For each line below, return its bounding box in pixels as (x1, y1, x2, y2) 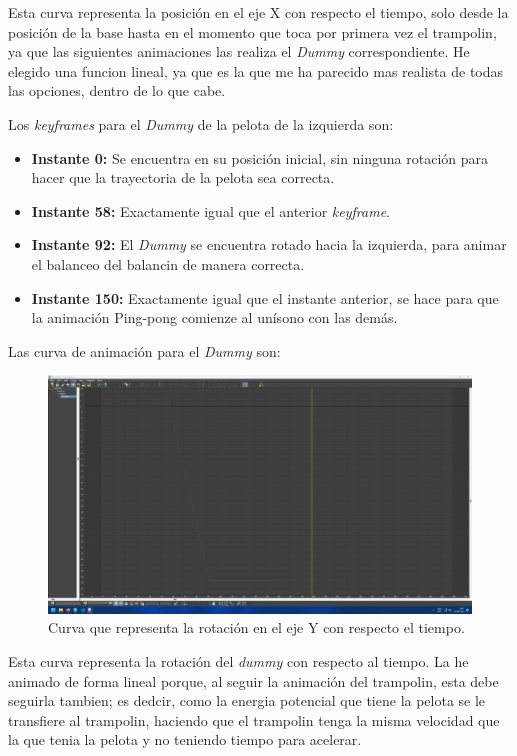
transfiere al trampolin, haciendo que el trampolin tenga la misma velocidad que (8, 709, 500, 730)
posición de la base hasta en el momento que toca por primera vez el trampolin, (8, 21, 497, 42)
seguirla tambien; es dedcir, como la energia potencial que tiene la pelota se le (8, 690, 486, 711)
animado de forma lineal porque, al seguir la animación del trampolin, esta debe (8, 670, 499, 691)
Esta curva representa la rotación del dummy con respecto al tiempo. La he (8, 651, 469, 671)
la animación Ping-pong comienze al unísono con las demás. (31, 307, 398, 328)
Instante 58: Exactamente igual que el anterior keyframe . (31, 200, 390, 221)
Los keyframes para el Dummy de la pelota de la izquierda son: (8, 113, 394, 134)
